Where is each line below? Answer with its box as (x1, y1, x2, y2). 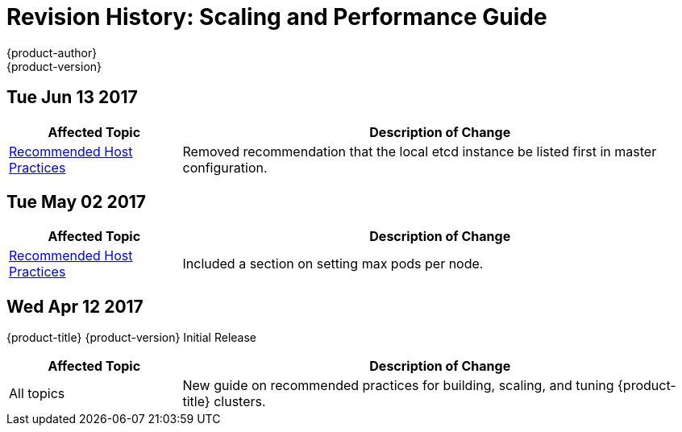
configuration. (182, 159, 268, 176)
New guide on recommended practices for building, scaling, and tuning (182, 377, 614, 394)
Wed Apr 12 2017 (6, 296, 143, 317)
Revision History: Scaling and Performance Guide (6, 3, 547, 31)
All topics (9, 385, 65, 402)
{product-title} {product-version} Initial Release (6, 330, 257, 345)
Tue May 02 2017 (6, 192, 147, 213)
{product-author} (6, 45, 98, 60)
